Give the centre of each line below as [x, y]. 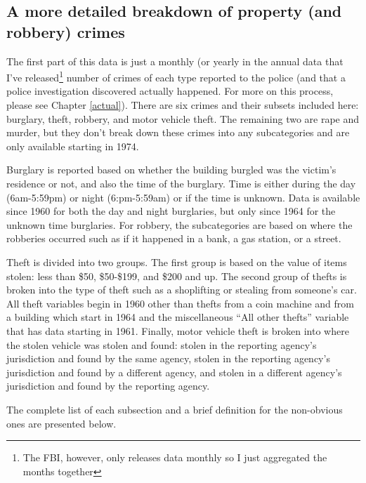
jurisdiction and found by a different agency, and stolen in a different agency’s [174, 372]
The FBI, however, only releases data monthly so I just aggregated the [175, 457]
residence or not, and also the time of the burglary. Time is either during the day [181, 183]
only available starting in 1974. [73, 146]
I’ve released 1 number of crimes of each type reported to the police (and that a [176, 76]
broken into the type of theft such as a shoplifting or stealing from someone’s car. [182, 290]
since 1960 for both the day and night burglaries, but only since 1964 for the [171, 211]
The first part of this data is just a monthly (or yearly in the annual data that [175, 61]
